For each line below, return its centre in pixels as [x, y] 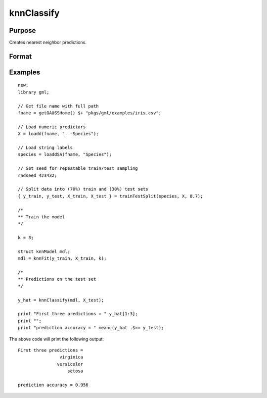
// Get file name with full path [58, 106]
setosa [75, 371]
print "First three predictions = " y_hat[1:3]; [78, 314]
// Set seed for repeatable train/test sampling [78, 169]
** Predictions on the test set [57, 279]
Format [21, 56]
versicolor [70, 364]
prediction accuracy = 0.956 [53, 385]
